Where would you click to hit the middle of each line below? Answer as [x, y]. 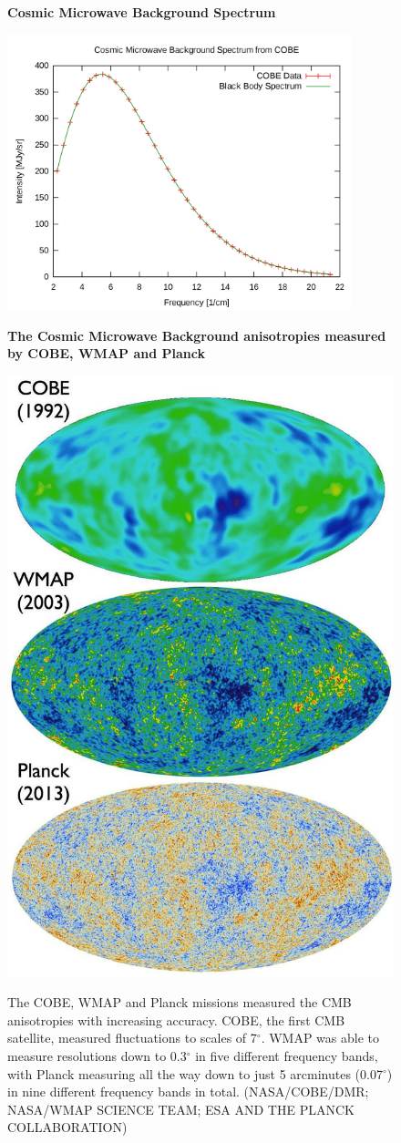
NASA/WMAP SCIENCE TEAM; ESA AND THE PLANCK [181, 1109]
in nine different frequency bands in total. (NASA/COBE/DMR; [188, 1092]
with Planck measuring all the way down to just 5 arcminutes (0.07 [195, 1073]
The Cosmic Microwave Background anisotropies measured [197, 335]
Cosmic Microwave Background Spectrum [142, 12]
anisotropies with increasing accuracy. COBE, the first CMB [176, 1019]
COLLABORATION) [67, 1127]
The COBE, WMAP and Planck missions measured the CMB [180, 1002]
